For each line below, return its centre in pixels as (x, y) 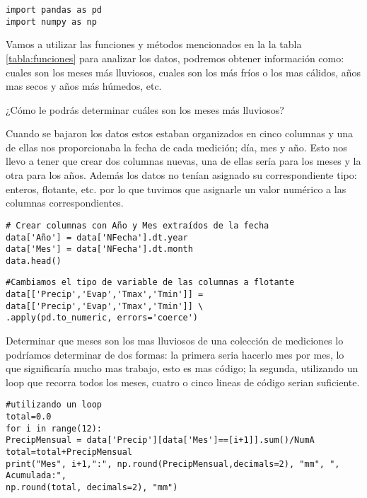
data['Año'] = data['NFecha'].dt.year (97, 237)
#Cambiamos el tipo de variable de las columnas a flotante (150, 283)
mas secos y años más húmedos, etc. (84, 86)
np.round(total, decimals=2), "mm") (92, 488)
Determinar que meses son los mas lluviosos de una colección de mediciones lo (175, 341)
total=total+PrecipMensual (69, 452)
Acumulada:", (36, 476)
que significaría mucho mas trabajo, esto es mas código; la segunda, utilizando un (182, 368)
